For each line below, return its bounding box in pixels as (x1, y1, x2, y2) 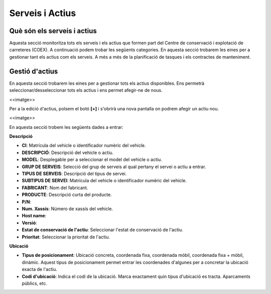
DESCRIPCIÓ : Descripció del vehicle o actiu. (22, 150, 114, 156)
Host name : (22, 213, 47, 219)
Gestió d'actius (9, 67, 58, 75)
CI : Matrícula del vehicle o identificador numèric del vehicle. (22, 142, 146, 149)
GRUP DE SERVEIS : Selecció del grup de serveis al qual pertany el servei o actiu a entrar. (22, 164, 206, 170)
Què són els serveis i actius (9, 27, 97, 35)
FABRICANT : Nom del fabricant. (22, 185, 88, 191)
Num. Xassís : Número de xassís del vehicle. (22, 206, 113, 212)
